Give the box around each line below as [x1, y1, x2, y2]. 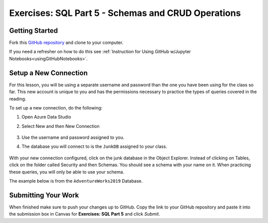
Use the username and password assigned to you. [21, 134, 125, 140]
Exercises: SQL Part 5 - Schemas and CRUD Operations [9, 7, 241, 18]
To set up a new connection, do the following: [9, 105, 103, 111]
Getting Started [9, 26, 58, 35]
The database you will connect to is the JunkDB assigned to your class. [21, 143, 167, 149]
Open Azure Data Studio [21, 114, 71, 120]
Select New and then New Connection [21, 123, 100, 129]
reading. [9, 96, 27, 102]
